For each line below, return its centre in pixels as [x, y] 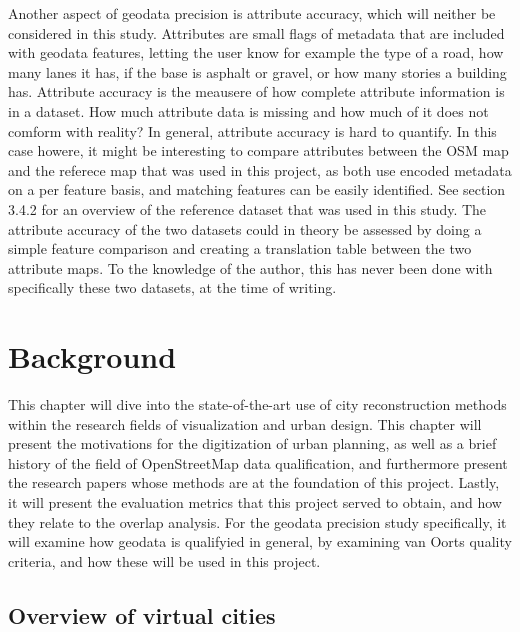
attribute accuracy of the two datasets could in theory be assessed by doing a [245, 228]
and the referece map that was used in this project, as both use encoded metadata [260, 169]
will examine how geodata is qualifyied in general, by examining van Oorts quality [260, 541]
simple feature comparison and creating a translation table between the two [240, 248]
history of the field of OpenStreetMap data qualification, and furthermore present [258, 462]
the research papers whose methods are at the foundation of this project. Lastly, [254, 482]
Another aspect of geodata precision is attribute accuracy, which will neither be [252, 13]
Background [92, 356]
